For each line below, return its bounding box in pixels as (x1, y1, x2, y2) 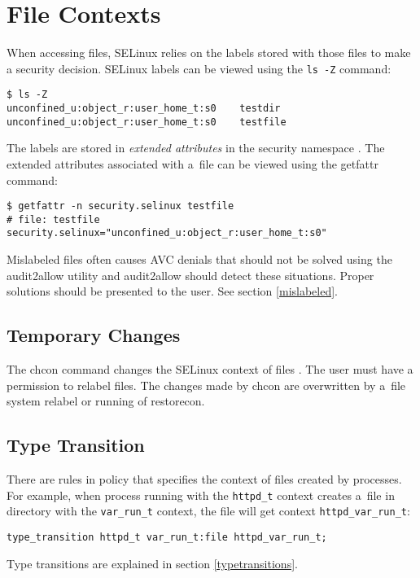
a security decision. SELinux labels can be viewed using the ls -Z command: (7, 59, 392, 77)
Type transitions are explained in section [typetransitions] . (7, 554, 298, 571)
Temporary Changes (7, 322, 181, 348)
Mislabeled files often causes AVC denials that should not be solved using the (7, 251, 392, 268)
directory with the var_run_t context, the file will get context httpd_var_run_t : (7, 502, 410, 519)
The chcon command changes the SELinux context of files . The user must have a (7, 361, 413, 378)
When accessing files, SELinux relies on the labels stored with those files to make (7, 44, 411, 61)
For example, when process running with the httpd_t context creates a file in (7, 486, 395, 503)
